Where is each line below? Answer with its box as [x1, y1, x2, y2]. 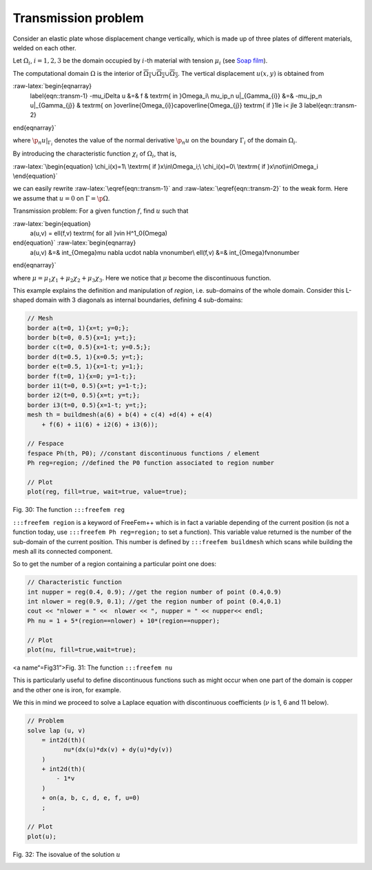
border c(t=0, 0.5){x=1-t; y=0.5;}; [27, 343, 152, 351]
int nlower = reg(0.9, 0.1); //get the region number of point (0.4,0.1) [27, 598, 282, 605]
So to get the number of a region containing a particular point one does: [12, 560, 217, 568]
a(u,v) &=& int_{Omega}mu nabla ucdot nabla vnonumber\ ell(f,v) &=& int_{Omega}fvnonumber [30, 248, 300, 256]
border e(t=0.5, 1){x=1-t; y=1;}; [27, 362, 144, 371]
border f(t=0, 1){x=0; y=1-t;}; [27, 372, 137, 380]
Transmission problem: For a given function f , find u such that [12, 207, 189, 215]
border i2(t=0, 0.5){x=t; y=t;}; [27, 391, 141, 400]
